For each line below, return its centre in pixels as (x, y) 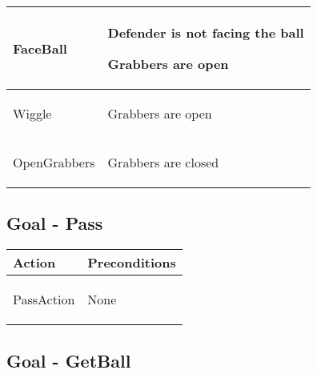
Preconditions (132, 263)
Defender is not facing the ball (206, 32)
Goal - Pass (55, 223)
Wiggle (32, 113)
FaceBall (40, 48)
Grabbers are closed (163, 162)
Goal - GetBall (69, 360)
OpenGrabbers (54, 162)
